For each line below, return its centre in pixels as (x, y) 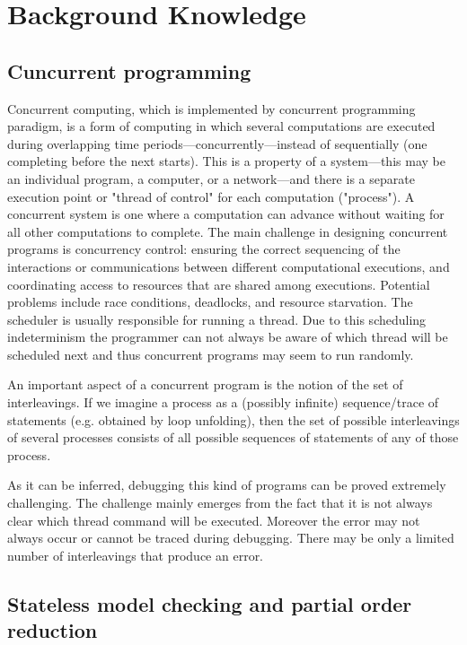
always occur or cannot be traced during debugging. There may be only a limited (231, 538)
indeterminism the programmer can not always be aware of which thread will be (228, 337)
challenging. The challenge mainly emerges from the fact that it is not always (220, 503)
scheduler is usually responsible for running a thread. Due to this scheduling (217, 319)
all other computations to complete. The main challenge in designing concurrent (228, 231)
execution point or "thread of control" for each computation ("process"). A (211, 196)
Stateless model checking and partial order (210, 603)
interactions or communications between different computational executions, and (229, 266)
